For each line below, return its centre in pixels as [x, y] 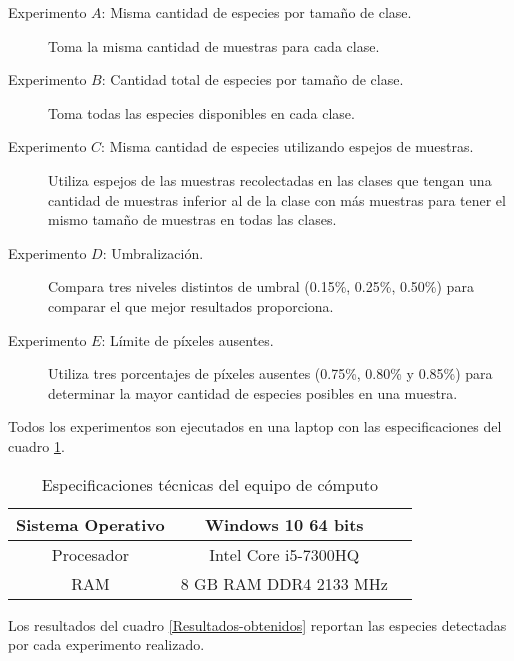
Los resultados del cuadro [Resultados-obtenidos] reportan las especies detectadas [257, 624]
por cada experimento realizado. [106, 644]
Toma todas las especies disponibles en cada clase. [201, 112]
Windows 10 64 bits [284, 524]
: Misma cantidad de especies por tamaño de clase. [256, 12]
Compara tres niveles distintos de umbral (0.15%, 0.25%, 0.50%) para [261, 286]
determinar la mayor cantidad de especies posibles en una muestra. [253, 392]
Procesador [90, 554]
